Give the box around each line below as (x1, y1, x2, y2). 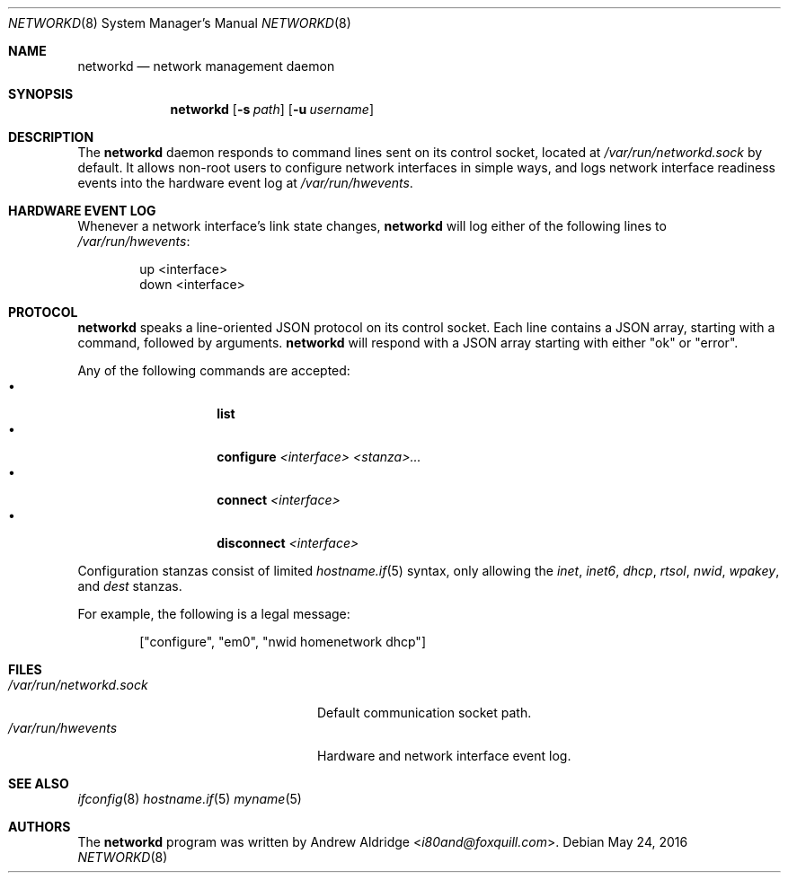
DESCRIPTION (8, 129, 94, 145)
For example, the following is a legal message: (77, 606, 350, 621)
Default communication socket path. (317, 705, 532, 720)
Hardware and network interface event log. (317, 748, 571, 763)
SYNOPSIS (8, 86, 74, 101)
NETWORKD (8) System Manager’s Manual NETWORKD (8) (8, 15, 351, 31)
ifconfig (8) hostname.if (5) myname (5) (77, 791, 302, 806)
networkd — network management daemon (77, 58, 335, 74)
